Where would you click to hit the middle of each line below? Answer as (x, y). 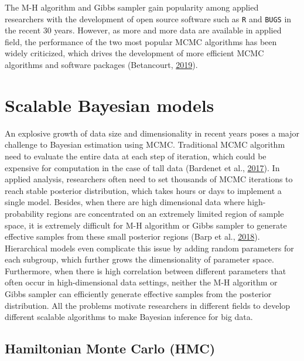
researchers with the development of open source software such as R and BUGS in (148, 18)
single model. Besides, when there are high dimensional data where (125, 202)
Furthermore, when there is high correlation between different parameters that (146, 270)
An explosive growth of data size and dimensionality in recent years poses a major (152, 133)
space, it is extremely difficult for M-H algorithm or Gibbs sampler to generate (146, 225)
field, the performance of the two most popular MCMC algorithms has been (141, 41)
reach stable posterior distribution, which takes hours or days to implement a (143, 190)
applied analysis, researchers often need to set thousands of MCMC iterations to (149, 179)
